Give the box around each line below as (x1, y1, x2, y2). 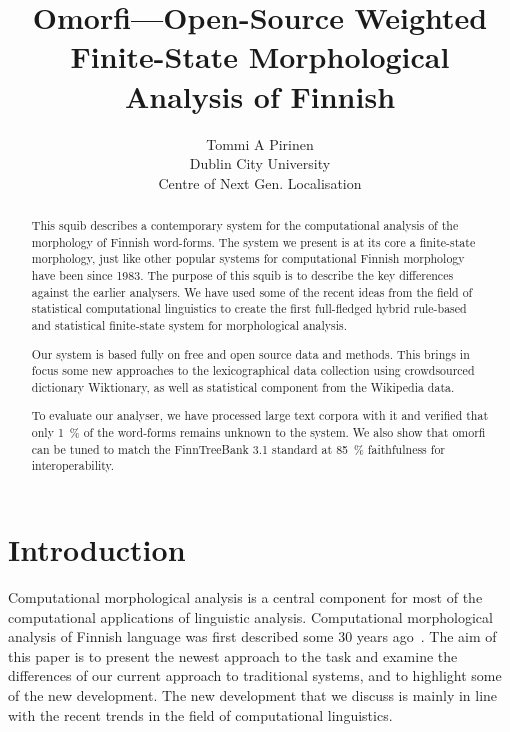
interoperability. (31, 457, 115, 474)
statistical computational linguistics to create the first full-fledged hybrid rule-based (31, 300, 467, 317)
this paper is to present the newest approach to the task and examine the (8, 645, 458, 666)
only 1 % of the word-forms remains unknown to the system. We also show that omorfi (31, 424, 486, 441)
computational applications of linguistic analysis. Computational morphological (8, 606, 493, 627)
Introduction (8, 529, 186, 570)
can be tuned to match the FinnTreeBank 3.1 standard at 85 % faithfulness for (31, 440, 445, 457)
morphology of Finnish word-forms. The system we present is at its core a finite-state (31, 233, 476, 250)
